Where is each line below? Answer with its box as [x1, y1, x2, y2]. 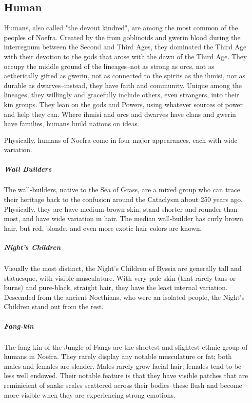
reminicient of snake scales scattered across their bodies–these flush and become [4, 380, 242, 390]
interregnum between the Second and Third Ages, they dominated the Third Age [4, 42, 247, 52]
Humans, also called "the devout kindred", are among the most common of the [4, 22, 238, 33]
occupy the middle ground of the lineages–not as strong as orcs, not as [4, 61, 214, 71]
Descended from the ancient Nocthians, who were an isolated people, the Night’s [4, 291, 245, 302]
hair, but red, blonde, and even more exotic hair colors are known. [4, 223, 202, 233]
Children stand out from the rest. [4, 301, 104, 312]
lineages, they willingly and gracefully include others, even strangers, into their [4, 90, 239, 100]
